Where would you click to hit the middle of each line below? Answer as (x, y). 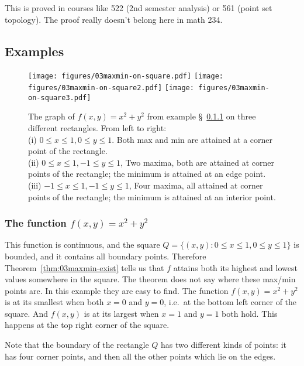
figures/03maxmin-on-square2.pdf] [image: (111, 88)
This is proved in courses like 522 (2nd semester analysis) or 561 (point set (139, 8)
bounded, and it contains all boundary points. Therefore (106, 256)
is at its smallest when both (54, 302)
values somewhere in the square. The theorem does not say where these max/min (150, 279)
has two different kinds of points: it (224, 345)
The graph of (51, 116)
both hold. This (250, 313)
